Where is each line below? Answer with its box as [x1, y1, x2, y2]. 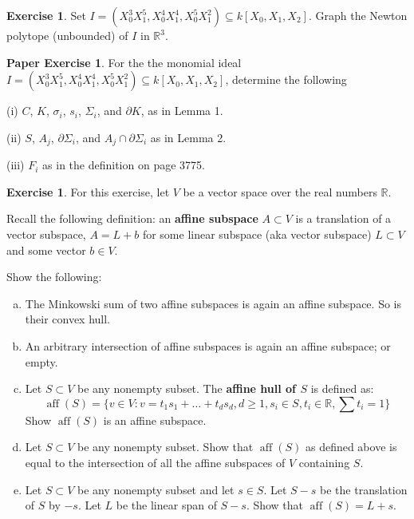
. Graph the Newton [308, 7, 408, 23]
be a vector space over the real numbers [183, 183, 377, 200]
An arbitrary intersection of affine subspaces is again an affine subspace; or [25, 337, 391, 354]
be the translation [320, 481, 408, 497]
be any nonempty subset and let [77, 481, 235, 497]
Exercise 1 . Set [6, 7, 86, 23]
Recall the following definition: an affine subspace [6, 210, 258, 227]
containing [298, 454, 350, 470]
